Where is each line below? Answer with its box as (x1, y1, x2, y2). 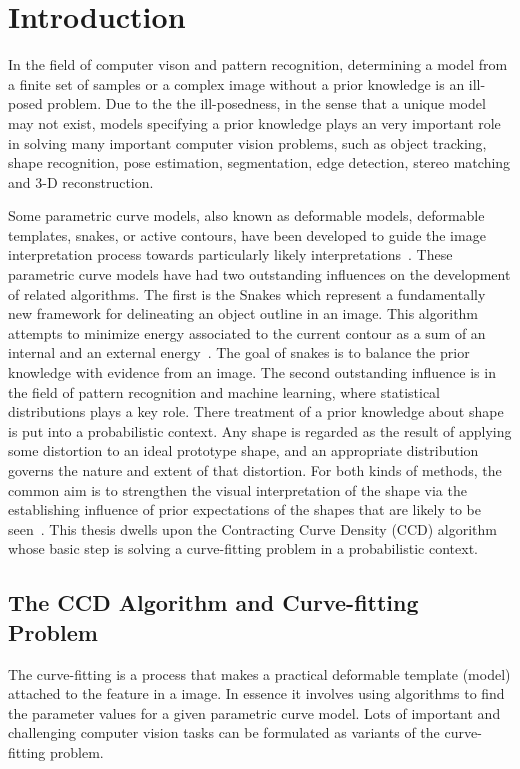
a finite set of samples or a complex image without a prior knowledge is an (8, 73, 465, 94)
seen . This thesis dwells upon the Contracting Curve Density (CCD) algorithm (8, 518, 498, 539)
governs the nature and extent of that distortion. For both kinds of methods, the (8, 460, 502, 480)
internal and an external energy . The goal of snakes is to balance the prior (8, 342, 470, 363)
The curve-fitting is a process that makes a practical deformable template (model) (8, 663, 511, 684)
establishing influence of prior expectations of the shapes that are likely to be (8, 499, 482, 520)
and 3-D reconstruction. (8, 171, 154, 192)
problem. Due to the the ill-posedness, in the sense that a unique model (47, 93, 486, 114)
